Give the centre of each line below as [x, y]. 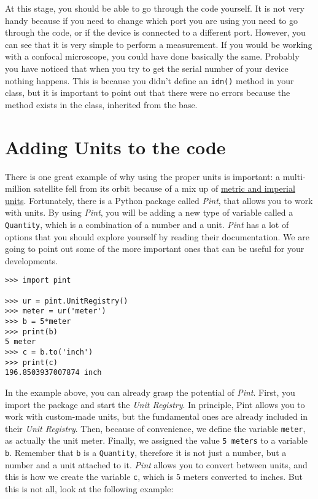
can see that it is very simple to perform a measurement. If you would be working [159, 44]
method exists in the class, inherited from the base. [101, 104]
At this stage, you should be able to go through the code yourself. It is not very [155, 8]
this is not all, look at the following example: [89, 488]
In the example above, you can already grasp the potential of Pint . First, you [150, 392]
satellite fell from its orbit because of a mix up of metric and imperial [164, 188]
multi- [294, 176]
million [18, 188]
